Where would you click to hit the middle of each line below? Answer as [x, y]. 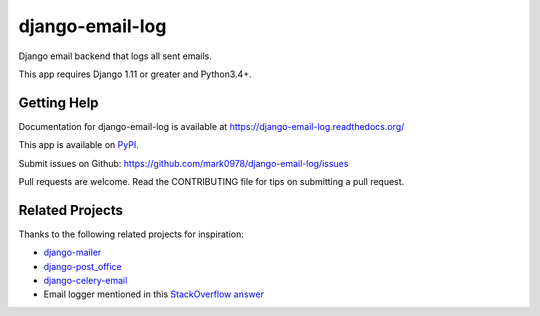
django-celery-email [85, 281]
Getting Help [58, 102]
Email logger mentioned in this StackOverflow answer [154, 294]
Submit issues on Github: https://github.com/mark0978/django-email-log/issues [183, 163]
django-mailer [72, 252]
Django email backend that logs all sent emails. [115, 56]
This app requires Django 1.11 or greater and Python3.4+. [135, 74]
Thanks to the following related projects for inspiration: [131, 234]
